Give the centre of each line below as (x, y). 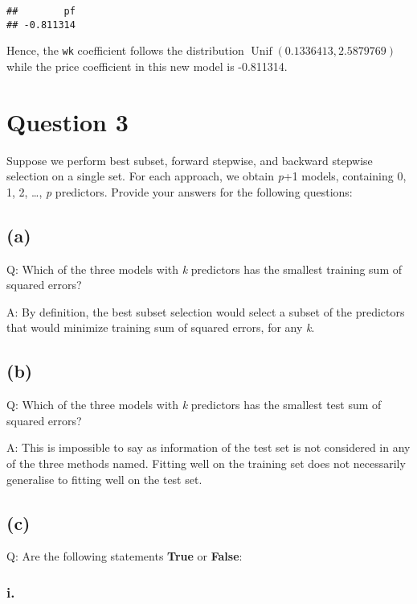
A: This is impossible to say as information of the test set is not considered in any (208, 447)
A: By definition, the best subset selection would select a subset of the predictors (206, 311)
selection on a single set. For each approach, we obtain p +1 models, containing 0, (206, 176)
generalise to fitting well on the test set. (104, 479)
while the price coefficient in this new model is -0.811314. (147, 66)
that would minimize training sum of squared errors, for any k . (161, 327)
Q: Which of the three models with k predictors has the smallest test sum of (194, 405)
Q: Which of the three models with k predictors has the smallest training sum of (204, 269)
